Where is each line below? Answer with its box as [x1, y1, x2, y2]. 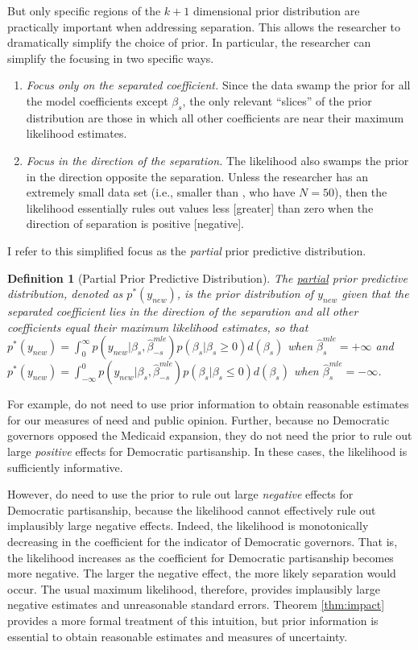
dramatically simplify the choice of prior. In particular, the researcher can [7, 34, 371, 51]
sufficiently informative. [7, 458, 123, 475]
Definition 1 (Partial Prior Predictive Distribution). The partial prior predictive [7, 269, 408, 286]
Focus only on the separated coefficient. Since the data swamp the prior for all [26, 77, 411, 93]
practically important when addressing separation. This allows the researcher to [7, 18, 401, 35]
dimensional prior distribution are [192, 2, 360, 19]
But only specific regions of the [7, 2, 161, 19]
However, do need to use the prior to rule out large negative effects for [7, 486, 354, 503]
